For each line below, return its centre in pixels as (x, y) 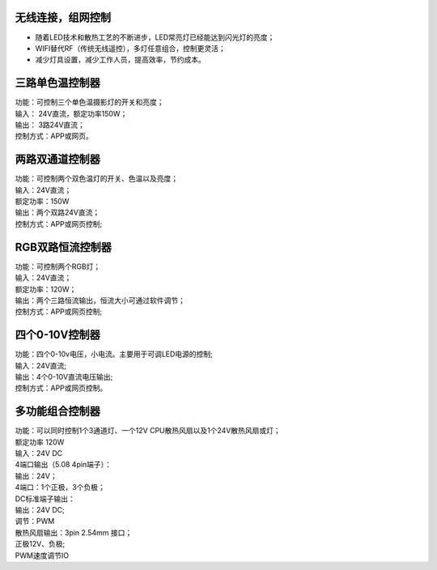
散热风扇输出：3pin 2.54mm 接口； (74, 532)
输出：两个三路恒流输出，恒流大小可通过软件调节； (100, 300)
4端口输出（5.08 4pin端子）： (64, 465)
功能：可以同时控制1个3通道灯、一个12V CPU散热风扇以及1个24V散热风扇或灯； (148, 431)
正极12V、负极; (40, 544)
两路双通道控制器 (57, 159)
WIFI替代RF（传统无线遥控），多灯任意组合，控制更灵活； (130, 48)
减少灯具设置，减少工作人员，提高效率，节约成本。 (120, 60)
